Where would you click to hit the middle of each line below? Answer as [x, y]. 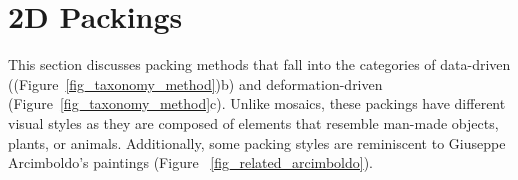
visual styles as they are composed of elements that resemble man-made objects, [253, 122]
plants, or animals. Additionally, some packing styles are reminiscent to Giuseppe [257, 142]
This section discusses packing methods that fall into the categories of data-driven [259, 64]
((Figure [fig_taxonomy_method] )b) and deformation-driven [195, 83]
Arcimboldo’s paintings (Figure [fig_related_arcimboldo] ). [190, 162]
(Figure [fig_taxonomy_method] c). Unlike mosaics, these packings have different [257, 103]
